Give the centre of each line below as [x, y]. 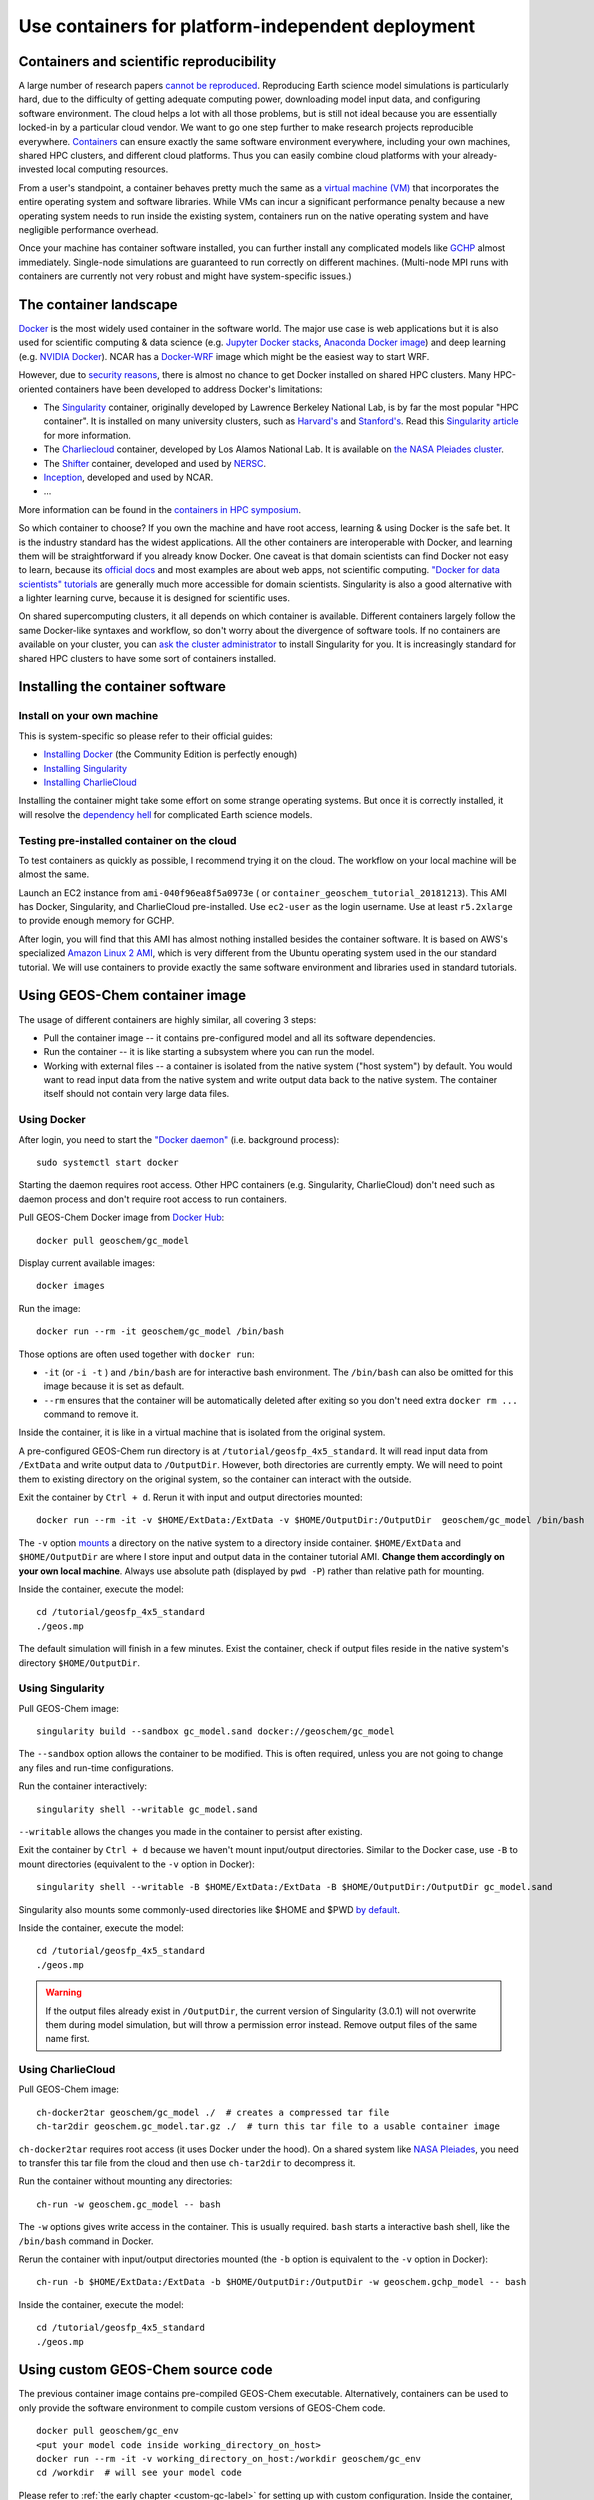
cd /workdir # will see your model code [139, 2473]
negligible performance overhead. [88, 229]
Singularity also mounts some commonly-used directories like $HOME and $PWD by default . [209, 1909]
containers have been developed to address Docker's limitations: [189, 389]
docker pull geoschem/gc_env [107, 2431]
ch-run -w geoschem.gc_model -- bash [129, 2204]
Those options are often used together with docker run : [136, 1354]
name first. [67, 2039]
